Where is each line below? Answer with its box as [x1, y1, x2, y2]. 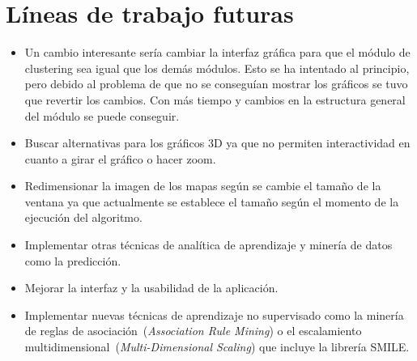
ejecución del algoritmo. [24, 209, 143, 226]
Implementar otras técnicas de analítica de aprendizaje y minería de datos [24, 236, 393, 253]
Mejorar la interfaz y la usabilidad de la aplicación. [24, 279, 279, 296]
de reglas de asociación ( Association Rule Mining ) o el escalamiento [24, 322, 362, 339]
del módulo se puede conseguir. [24, 107, 180, 124]
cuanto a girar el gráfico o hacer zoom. [24, 150, 216, 167]
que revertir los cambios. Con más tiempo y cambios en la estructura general [24, 91, 406, 108]
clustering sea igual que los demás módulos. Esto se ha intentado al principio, [24, 59, 410, 76]
